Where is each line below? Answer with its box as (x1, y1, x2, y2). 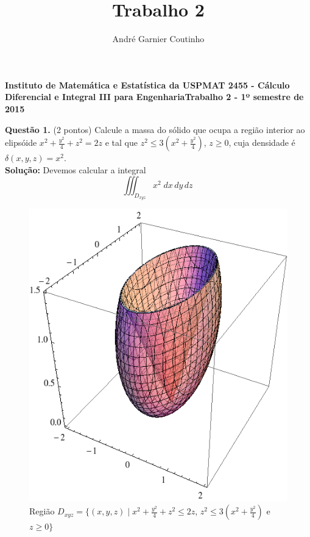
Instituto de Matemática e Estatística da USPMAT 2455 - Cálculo (5, 78, 290, 91)
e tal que (105, 136, 138, 149)
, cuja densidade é (228, 136, 295, 149)
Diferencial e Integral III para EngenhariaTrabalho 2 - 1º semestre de (5, 90, 304, 103)
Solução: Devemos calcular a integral (5, 163, 146, 176)
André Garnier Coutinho (112, 32, 205, 45)
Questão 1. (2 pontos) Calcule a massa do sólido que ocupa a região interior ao (5, 123, 305, 135)
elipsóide (5, 136, 37, 149)
